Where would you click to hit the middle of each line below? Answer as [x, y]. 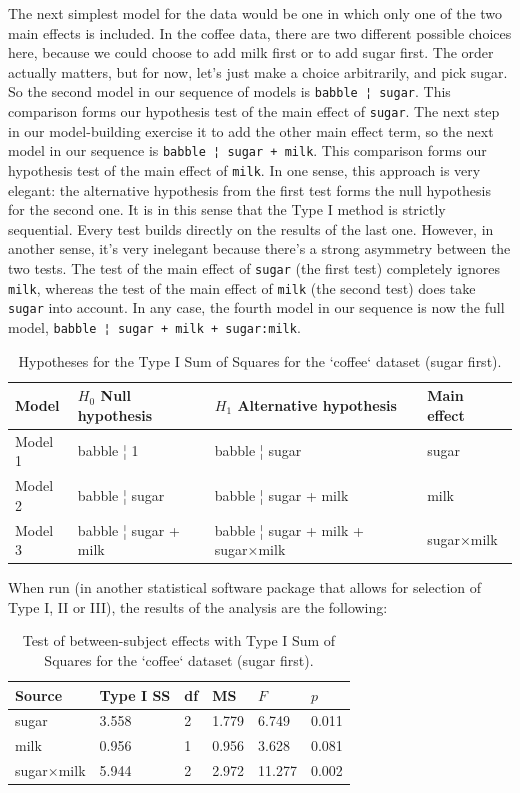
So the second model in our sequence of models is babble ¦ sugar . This [229, 91]
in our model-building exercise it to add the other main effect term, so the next [251, 130]
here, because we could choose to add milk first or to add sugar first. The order [251, 52]
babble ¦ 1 [108, 450]
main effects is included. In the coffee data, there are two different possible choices [260, 32]
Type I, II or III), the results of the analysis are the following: [198, 606]
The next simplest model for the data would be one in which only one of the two [255, 13]
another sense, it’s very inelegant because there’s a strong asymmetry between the [259, 248]
